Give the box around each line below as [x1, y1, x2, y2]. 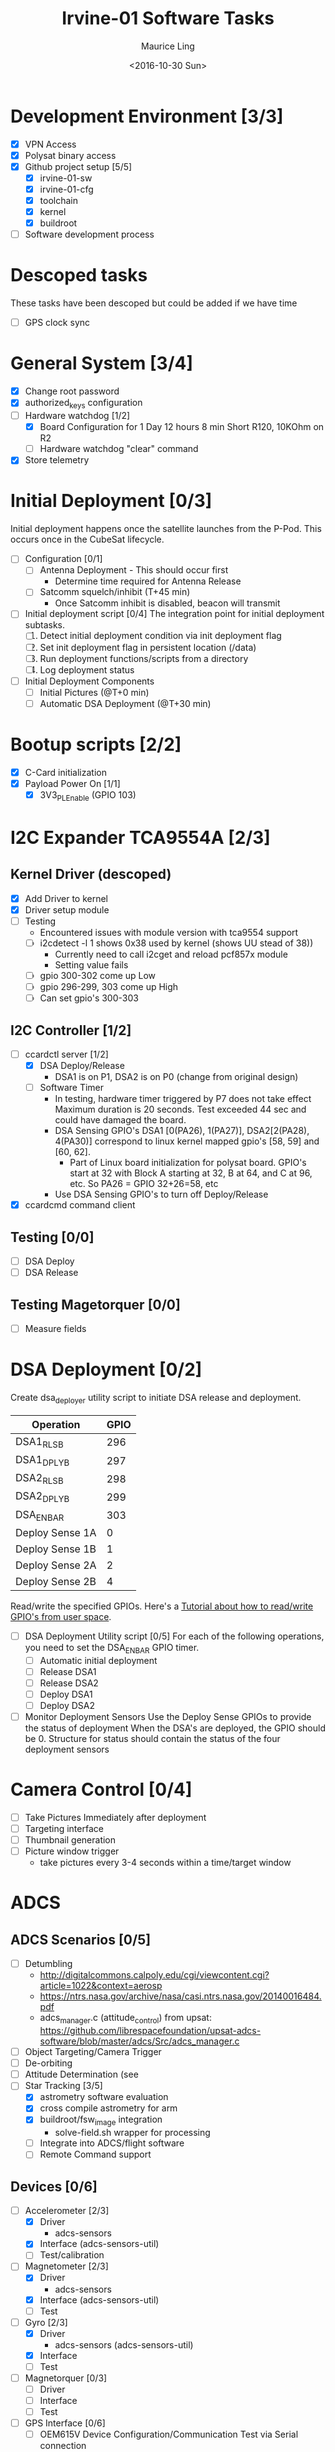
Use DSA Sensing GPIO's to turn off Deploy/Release [54, 1188, 269, 1201]
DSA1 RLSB [15, 1434, 64, 1451]
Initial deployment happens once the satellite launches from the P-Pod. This [10, 523, 322, 535]
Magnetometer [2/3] [24, 2260, 109, 2272]
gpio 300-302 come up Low [39, 970, 157, 982]
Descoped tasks [10, 264, 148, 287]
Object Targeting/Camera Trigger [24, 2046, 162, 2058]
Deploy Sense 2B [15, 1574, 97, 1588]
